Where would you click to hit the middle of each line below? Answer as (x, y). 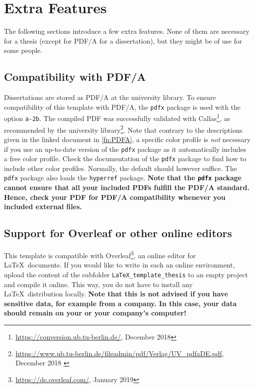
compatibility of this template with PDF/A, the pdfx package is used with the (122, 107)
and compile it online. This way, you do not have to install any (98, 284)
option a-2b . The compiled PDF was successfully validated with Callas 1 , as (117, 118)
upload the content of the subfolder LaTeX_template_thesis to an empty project (126, 274)
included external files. (43, 206)
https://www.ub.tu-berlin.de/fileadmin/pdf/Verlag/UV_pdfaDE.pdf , (120, 353)
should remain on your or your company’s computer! (95, 313)
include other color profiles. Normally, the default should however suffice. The (120, 168)
